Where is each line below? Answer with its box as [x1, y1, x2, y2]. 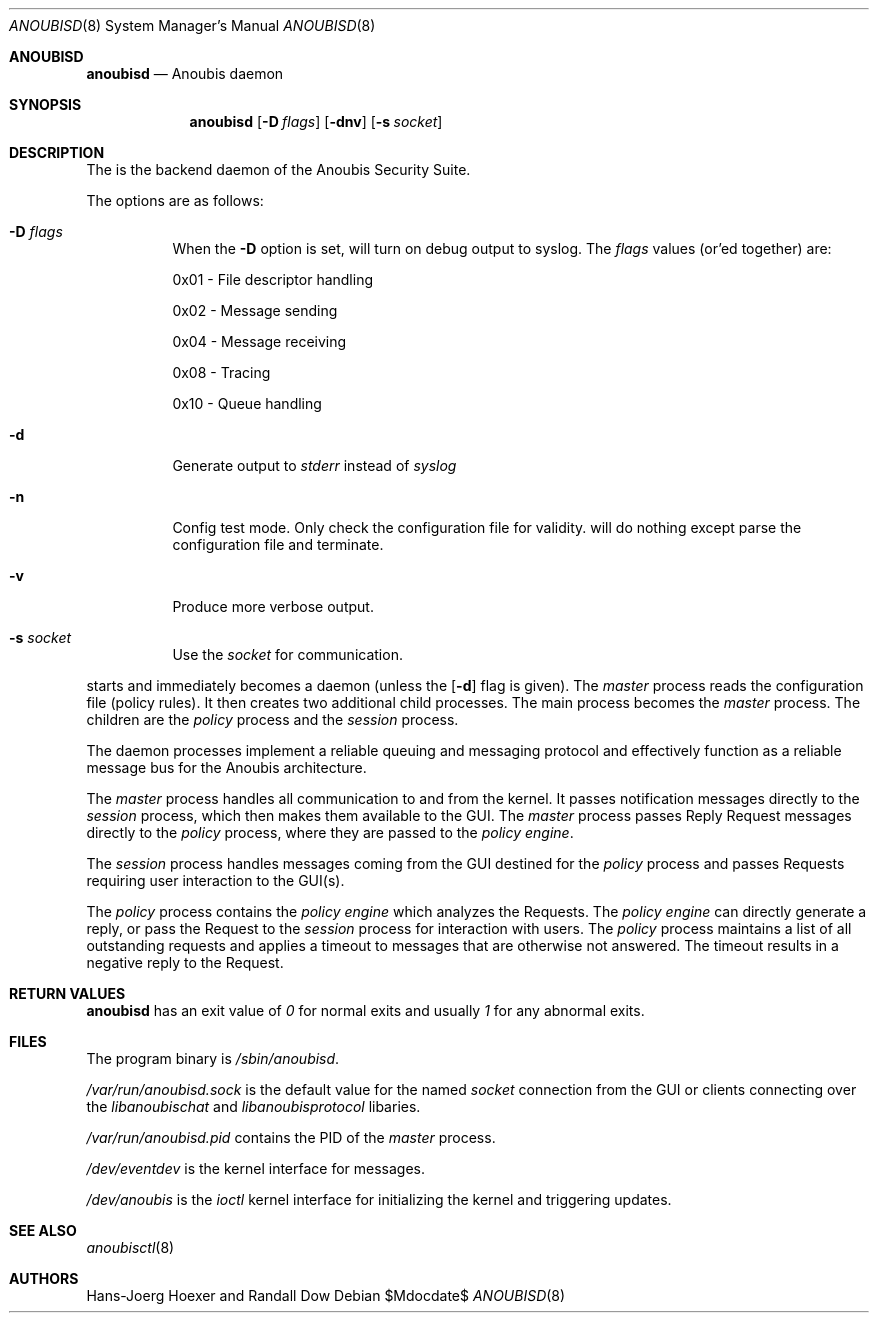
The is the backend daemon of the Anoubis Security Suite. [86, 161, 471, 178]
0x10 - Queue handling [172, 395, 322, 412]
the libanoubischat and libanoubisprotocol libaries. [86, 1098, 421, 1115]
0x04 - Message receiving [172, 333, 347, 350]
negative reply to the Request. [86, 954, 284, 971]
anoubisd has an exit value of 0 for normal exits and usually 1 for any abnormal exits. [86, 1002, 645, 1019]
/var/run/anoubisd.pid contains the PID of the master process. [86, 1129, 496, 1146]
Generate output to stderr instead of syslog [172, 457, 457, 474]
